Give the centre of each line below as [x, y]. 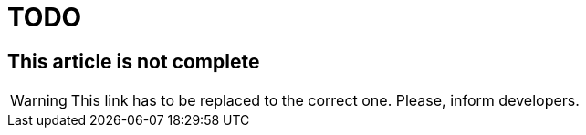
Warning [39, 101]
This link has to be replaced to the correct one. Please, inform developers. [325, 101]
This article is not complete [134, 61]
